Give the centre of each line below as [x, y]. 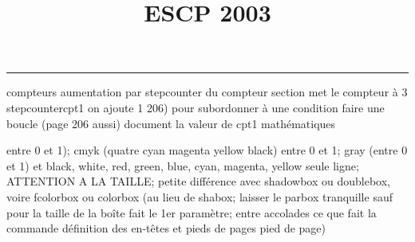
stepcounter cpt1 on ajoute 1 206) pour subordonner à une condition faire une [196, 107]
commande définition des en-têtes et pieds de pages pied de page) [166, 228]
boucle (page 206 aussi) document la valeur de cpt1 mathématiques [171, 123]
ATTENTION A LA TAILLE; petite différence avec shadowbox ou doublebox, [198, 181]
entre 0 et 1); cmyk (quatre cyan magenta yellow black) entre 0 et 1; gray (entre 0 [207, 150]
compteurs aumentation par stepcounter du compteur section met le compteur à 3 [207, 92]
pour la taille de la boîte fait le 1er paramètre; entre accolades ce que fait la [192, 212]
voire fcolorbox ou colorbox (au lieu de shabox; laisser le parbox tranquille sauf [200, 196]
